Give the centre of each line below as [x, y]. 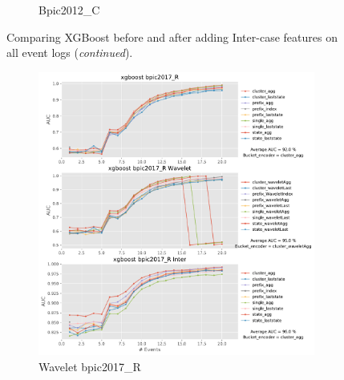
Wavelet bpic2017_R [90, 366]
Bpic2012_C [69, 10]
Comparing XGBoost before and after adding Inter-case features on [172, 36]
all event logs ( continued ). [70, 53]
